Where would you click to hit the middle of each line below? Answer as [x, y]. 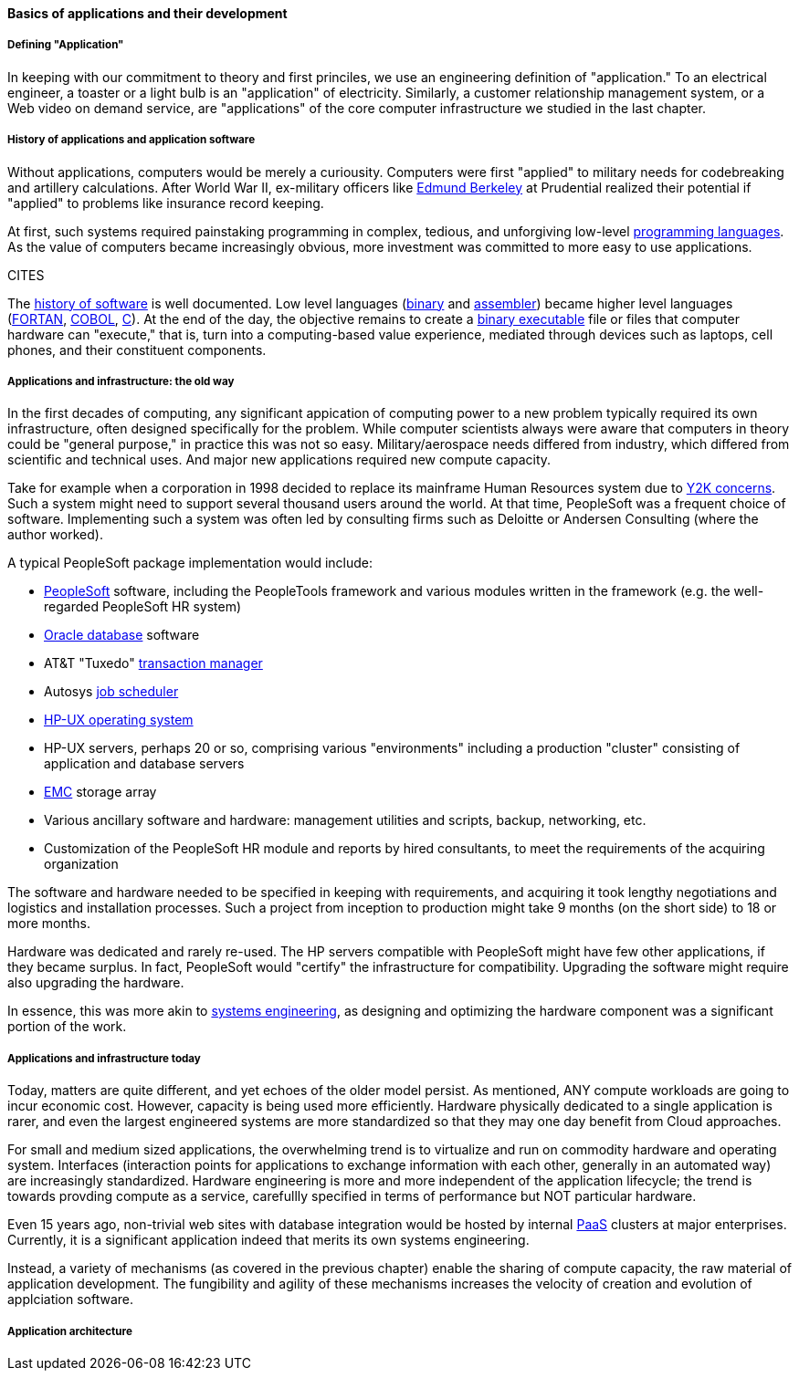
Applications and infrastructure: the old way [121, 381]
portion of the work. [67, 1027]
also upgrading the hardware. [96, 983]
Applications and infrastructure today [104, 1058]
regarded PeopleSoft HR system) [143, 607]
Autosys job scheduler [111, 692]
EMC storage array [100, 792]
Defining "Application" [66, 45]
